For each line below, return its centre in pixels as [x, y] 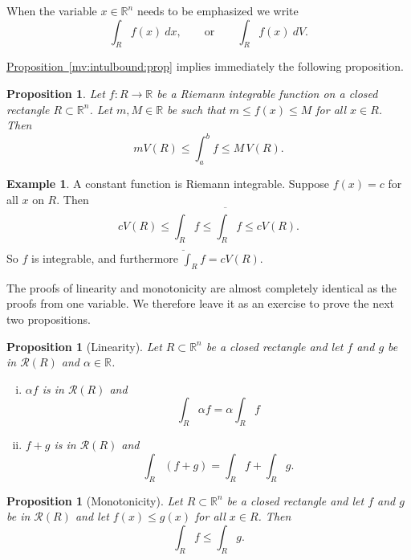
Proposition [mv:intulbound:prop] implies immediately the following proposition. [205, 66]
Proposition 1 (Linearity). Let [84, 346]
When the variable [52, 10]
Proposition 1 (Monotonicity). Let [95, 500]
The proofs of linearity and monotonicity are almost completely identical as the [202, 287]
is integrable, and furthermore [105, 258]
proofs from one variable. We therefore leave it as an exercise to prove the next [201, 303]
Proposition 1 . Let [56, 93]
